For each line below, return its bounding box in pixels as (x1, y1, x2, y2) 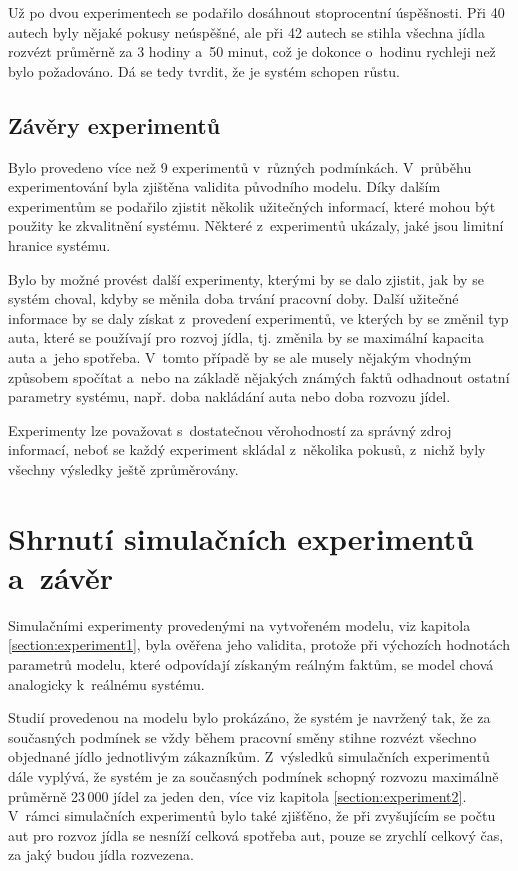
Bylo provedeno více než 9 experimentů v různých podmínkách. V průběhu (8, 156, 472, 177)
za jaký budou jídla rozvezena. (8, 844, 194, 865)
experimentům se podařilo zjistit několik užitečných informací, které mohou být (8, 195, 496, 216)
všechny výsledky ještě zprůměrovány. (8, 458, 239, 479)
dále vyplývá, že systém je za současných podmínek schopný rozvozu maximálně (8, 765, 499, 786)
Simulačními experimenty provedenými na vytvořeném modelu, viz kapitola (8, 614, 471, 635)
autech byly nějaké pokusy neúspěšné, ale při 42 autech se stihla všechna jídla (8, 21, 485, 42)
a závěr (8, 556, 113, 597)
